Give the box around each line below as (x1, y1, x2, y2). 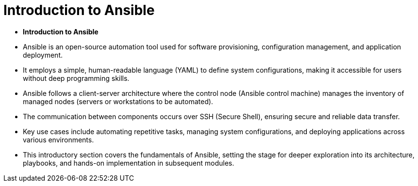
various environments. (23, 135, 94, 144)
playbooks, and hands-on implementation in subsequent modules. (23, 158, 234, 167)
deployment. (23, 50, 63, 59)
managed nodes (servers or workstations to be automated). (23, 97, 213, 106)
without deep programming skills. (23, 74, 130, 82)
